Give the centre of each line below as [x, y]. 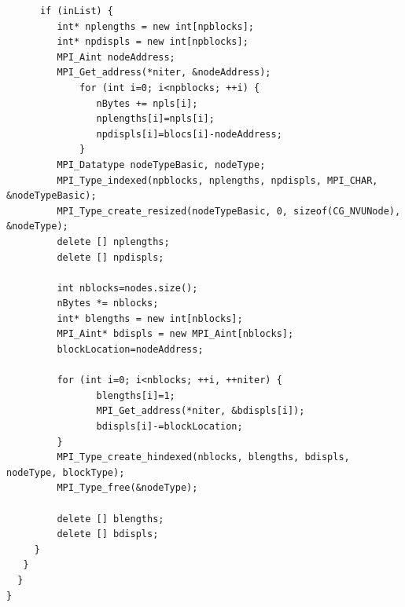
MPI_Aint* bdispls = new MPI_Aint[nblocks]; [175, 334]
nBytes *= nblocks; [108, 303]
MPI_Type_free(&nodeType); [127, 488]
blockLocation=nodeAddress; [130, 350]
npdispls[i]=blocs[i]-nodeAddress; [189, 134]
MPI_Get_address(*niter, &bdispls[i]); [201, 411]
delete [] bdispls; [108, 534]
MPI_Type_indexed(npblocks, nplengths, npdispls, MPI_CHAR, [217, 180]
